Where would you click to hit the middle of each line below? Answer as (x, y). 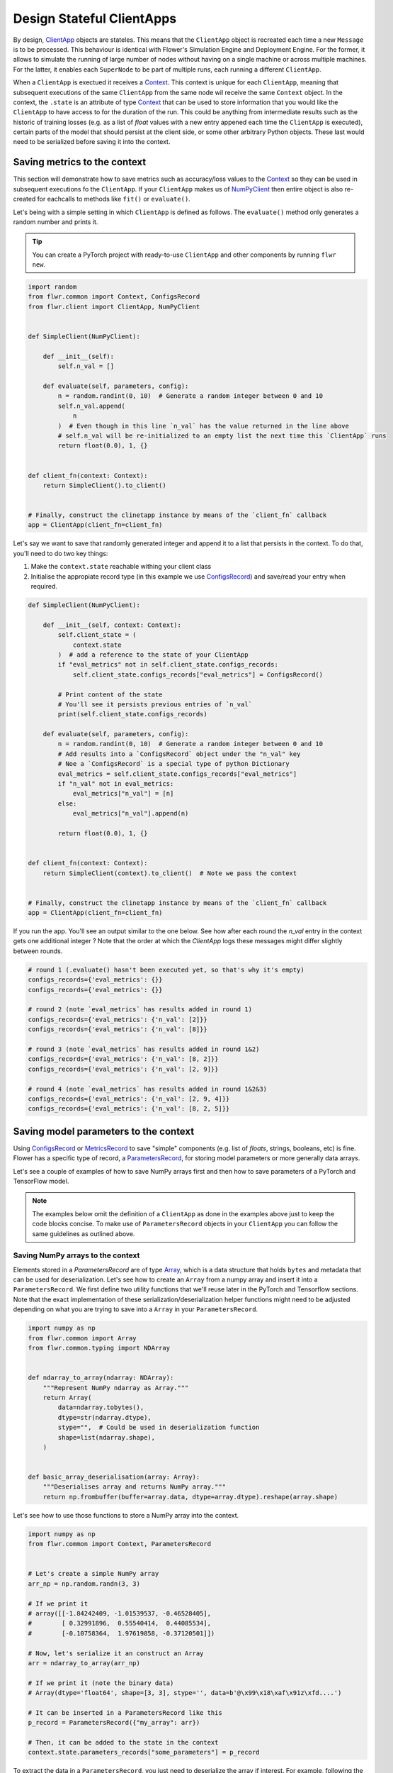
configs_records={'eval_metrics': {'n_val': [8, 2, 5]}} (129, 1109)
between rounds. (38, 951)
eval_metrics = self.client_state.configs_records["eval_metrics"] (177, 774)
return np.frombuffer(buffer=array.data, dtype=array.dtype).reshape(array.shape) (190, 1497)
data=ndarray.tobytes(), (101, 1407)
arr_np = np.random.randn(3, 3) (84, 1584)
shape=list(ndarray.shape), (107, 1437)
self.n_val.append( (91, 406)
